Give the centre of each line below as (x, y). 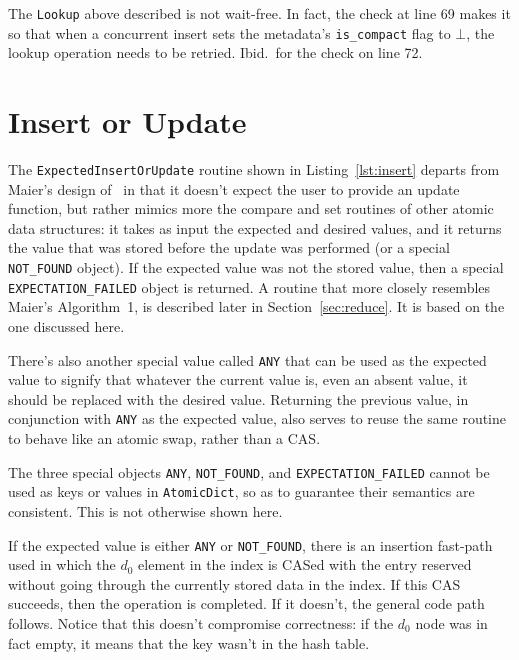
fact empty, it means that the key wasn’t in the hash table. (189, 642)
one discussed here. (66, 325)
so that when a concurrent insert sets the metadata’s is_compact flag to (229, 32)
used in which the (62, 564)
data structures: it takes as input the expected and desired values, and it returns (255, 227)
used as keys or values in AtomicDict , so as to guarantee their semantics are (241, 491)
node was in (451, 623)
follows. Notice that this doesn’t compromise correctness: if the (201, 623)
